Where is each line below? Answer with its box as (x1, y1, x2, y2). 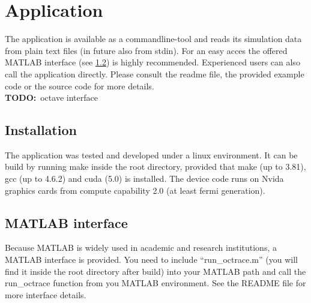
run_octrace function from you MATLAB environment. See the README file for (5, 277, 306, 289)
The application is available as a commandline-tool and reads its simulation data (5, 32, 302, 45)
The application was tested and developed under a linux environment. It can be (5, 148, 298, 161)
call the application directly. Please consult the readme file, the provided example (5, 67, 304, 80)
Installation (5, 121, 77, 139)
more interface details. (5, 288, 86, 301)
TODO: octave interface (5, 91, 98, 104)
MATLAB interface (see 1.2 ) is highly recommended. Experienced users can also (5, 56, 300, 68)
